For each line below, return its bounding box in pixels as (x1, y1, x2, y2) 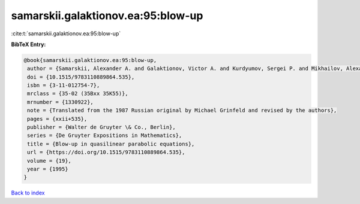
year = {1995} (27, 166, 68, 172)
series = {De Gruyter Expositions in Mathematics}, (27, 132, 182, 139)
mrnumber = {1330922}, (27, 99, 94, 105)
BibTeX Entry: (11, 41, 46, 48)
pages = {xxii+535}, (27, 115, 88, 122)
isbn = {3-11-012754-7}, (27, 82, 100, 89)
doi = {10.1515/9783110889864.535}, (27, 74, 135, 80)
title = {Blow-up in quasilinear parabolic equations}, (27, 141, 195, 147)
